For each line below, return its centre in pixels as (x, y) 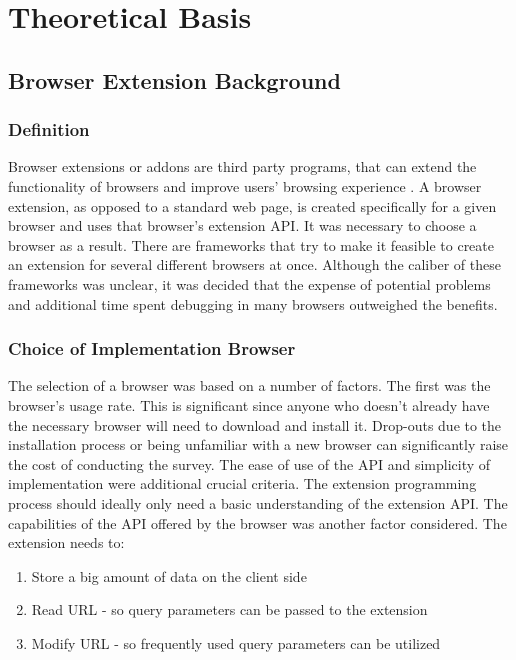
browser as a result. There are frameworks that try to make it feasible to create (251, 244)
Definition (49, 129)
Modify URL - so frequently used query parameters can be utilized (236, 642)
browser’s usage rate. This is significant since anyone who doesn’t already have (249, 404)
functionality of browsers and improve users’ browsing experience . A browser (245, 185)
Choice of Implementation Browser (152, 348)
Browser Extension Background (174, 79)
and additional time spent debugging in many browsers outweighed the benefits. (253, 303)
